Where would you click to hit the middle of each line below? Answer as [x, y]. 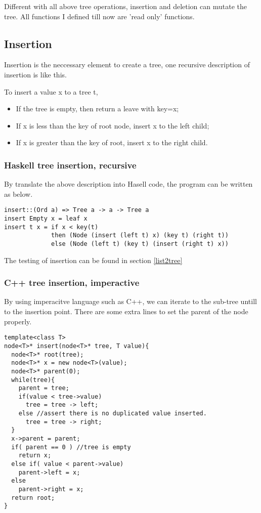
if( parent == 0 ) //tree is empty [71, 447]
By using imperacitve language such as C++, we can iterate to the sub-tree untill [130, 301]
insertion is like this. [35, 74]
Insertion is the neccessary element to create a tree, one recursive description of [127, 65]
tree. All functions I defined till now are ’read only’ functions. [99, 16]
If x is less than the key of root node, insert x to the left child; [113, 125]
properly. [18, 321]
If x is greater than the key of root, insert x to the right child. [112, 142]
